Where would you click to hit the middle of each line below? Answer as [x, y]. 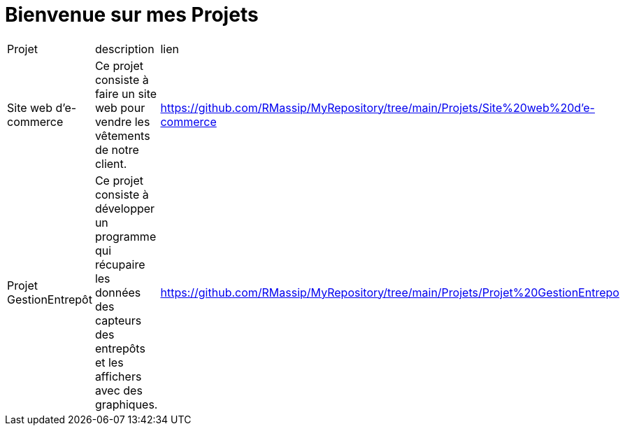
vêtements [122, 135]
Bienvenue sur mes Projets [132, 15]
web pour [120, 107]
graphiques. [126, 404]
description [124, 49]
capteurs [118, 320]
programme [125, 236]
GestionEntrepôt [50, 299]
